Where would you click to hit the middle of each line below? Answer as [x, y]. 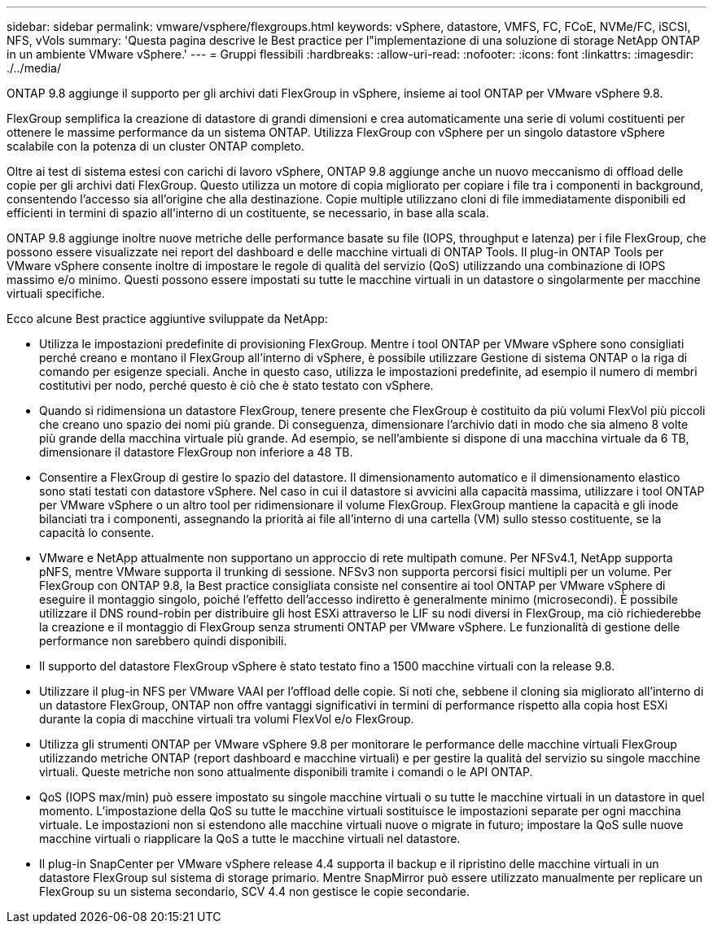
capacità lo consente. [97, 533]
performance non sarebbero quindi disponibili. [163, 641]
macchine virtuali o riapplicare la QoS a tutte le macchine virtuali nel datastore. [250, 838]
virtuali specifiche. [56, 293]
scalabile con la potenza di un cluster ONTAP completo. [155, 146]
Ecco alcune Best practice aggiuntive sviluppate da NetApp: [167, 319]
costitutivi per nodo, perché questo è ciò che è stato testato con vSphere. [236, 385]
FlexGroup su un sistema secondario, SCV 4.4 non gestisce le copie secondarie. [255, 891]
